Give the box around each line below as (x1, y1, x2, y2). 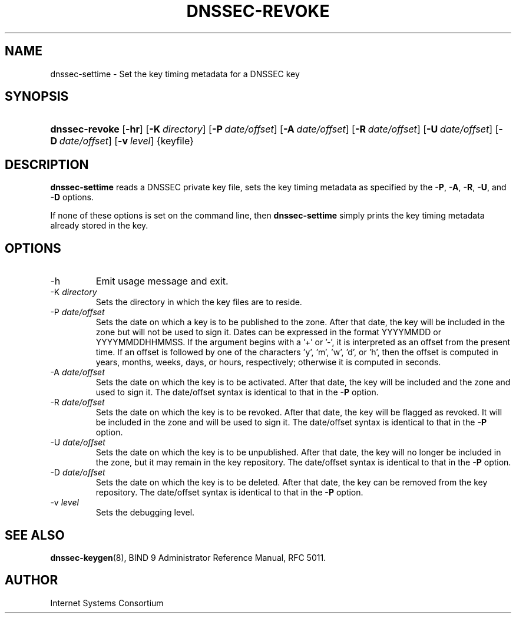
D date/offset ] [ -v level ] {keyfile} (50, 135, 194, 147)
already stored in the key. (50, 220, 148, 231)
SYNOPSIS (5, 89, 69, 104)
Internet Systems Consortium (50, 597, 164, 608)
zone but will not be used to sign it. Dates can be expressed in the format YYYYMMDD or (95, 327, 441, 338)
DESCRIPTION (5, 157, 89, 172)
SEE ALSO (5, 527, 65, 543)
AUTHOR (5, 573, 58, 588)
